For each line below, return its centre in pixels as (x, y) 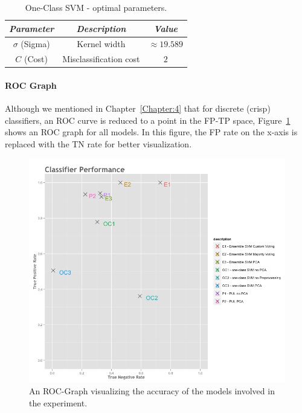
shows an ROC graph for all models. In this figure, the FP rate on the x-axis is (151, 132)
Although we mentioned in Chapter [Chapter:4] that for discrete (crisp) (138, 108)
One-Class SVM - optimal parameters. (96, 7)
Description (101, 28)
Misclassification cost (101, 59)
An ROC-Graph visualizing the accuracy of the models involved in (152, 391)
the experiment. (58, 402)
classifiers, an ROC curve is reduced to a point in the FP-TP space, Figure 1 (148, 120)
